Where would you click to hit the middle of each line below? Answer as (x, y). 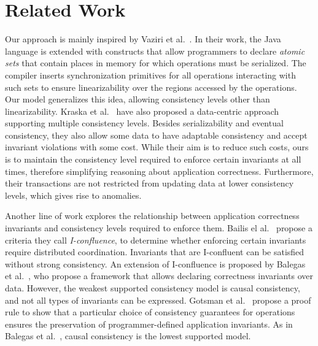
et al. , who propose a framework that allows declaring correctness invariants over (159, 276)
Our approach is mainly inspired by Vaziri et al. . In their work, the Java (143, 39)
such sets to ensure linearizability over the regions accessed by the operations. (151, 87)
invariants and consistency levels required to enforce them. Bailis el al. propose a (159, 228)
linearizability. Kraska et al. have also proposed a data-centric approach (142, 111)
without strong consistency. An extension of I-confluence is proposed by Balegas (155, 263)
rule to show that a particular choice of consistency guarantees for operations (150, 312)
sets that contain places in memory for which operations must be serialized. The (156, 63)
